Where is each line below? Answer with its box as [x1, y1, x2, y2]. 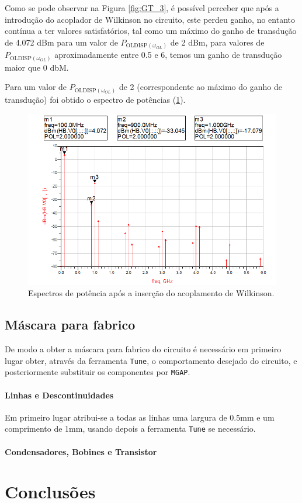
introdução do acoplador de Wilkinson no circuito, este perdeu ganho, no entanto [5, 13, 295, 25]
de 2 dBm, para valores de [170, 36, 265, 48]
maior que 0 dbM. [5, 61, 69, 73]
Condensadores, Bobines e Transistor [5, 445, 157, 457]
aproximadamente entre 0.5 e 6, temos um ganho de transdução [54, 48, 282, 61]
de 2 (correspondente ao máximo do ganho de [119, 81, 282, 93]
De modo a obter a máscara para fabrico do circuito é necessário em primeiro [5, 343, 282, 355]
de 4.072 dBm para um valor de [5, 36, 118, 48]
